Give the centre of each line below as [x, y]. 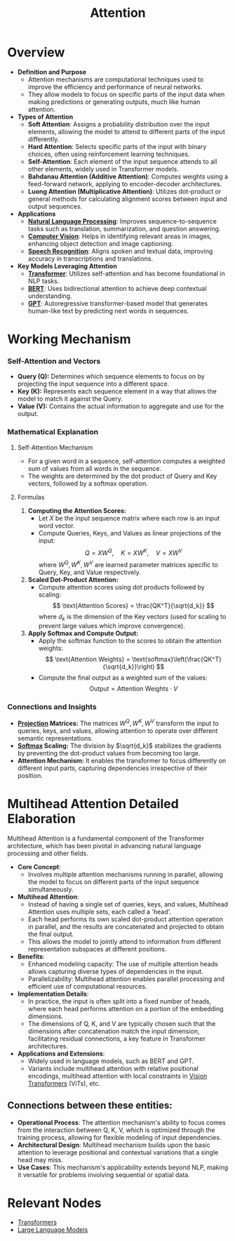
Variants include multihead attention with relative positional [113, 1068]
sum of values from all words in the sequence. [95, 468]
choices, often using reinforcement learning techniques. [109, 154]
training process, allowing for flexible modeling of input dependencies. [119, 1137]
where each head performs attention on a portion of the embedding [126, 1008]
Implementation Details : [53, 994]
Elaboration [41, 818]
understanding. [50, 296]
